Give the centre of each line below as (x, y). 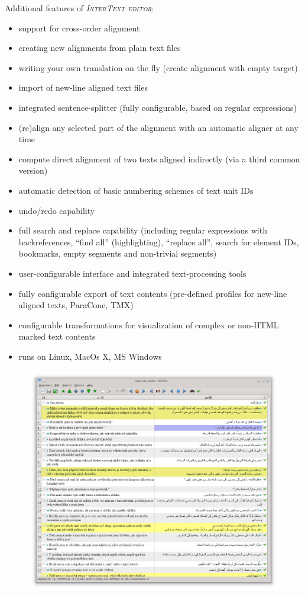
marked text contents (57, 336)
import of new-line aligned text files (83, 87)
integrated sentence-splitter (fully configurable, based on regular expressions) (158, 107)
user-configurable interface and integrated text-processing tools (132, 273)
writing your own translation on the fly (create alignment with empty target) (158, 67)
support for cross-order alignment (79, 28)
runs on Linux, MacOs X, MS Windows (90, 356)
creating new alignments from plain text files (100, 48)
